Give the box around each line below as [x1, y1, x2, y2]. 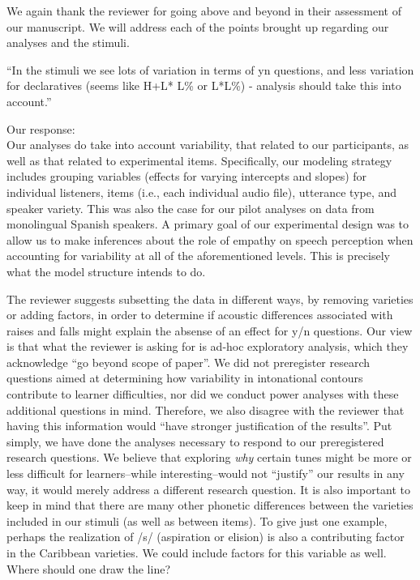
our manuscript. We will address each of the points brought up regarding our [6, 18, 389, 35]
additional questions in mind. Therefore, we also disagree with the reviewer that [6, 401, 405, 418]
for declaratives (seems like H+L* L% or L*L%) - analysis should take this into [6, 77, 401, 94]
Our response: [6, 120, 75, 137]
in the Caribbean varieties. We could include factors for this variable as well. [6, 544, 387, 561]
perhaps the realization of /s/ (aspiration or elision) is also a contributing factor [6, 528, 405, 545]
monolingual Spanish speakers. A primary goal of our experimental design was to [6, 215, 409, 232]
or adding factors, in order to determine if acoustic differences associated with [6, 306, 393, 323]
